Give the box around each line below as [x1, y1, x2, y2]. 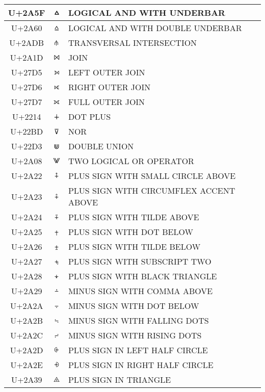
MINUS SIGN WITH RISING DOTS [68, 329, 202, 341]
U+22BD [10, 125, 43, 137]
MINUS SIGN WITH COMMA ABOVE [68, 285, 213, 297]
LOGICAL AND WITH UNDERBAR [68, 7, 225, 18]
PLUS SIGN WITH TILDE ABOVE [68, 211, 199, 223]
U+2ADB [9, 37, 44, 48]
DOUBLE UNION [68, 140, 134, 152]
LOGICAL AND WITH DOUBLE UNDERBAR [68, 22, 242, 34]
